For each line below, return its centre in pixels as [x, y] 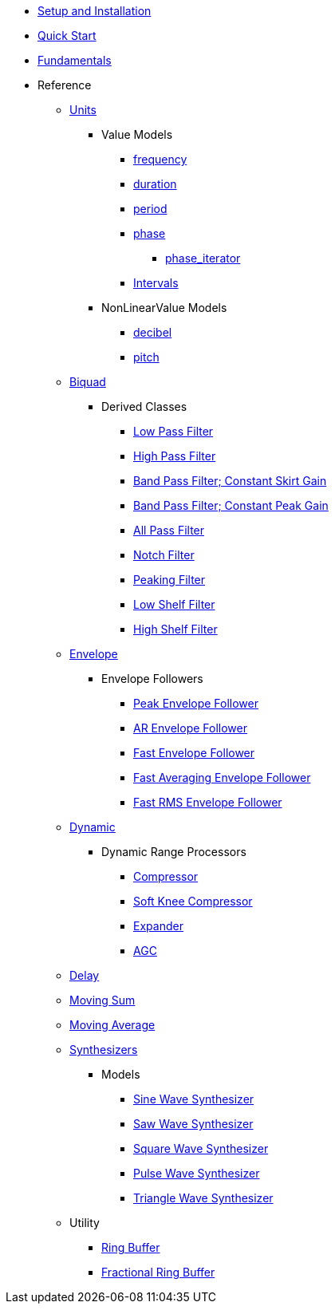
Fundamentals [75, 60]
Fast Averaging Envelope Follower [222, 777]
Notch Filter [164, 555]
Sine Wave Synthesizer [194, 1099]
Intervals [156, 283]
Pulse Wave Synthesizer [197, 1173]
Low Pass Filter [173, 431]
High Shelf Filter [175, 629]
